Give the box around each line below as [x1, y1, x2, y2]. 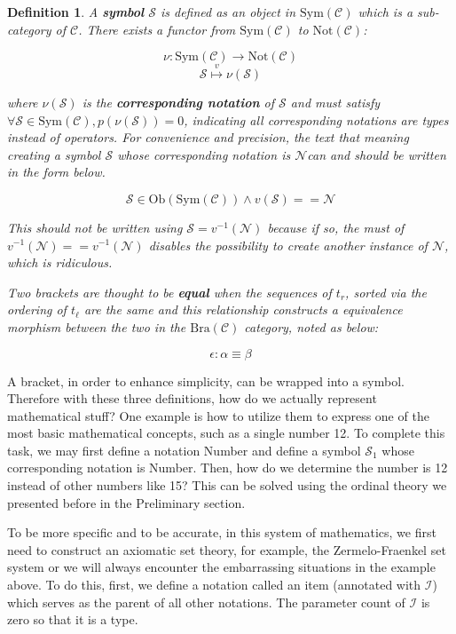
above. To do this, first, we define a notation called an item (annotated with [7, 575, 421, 594]
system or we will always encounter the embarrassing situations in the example [7, 558, 436, 576]
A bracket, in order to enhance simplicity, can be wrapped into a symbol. [7, 371, 405, 390]
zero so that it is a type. [7, 610, 138, 629]
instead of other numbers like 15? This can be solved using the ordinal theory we [7, 476, 447, 495]
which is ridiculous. [7, 253, 113, 272]
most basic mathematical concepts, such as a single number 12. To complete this [7, 424, 445, 442]
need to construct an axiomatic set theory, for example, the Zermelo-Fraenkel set [7, 540, 446, 559]
